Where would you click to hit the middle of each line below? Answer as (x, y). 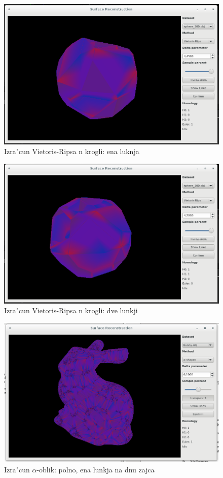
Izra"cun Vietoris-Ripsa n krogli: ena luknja (72, 151)
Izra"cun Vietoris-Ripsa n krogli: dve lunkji (71, 310)
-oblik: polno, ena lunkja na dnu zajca (96, 470)
